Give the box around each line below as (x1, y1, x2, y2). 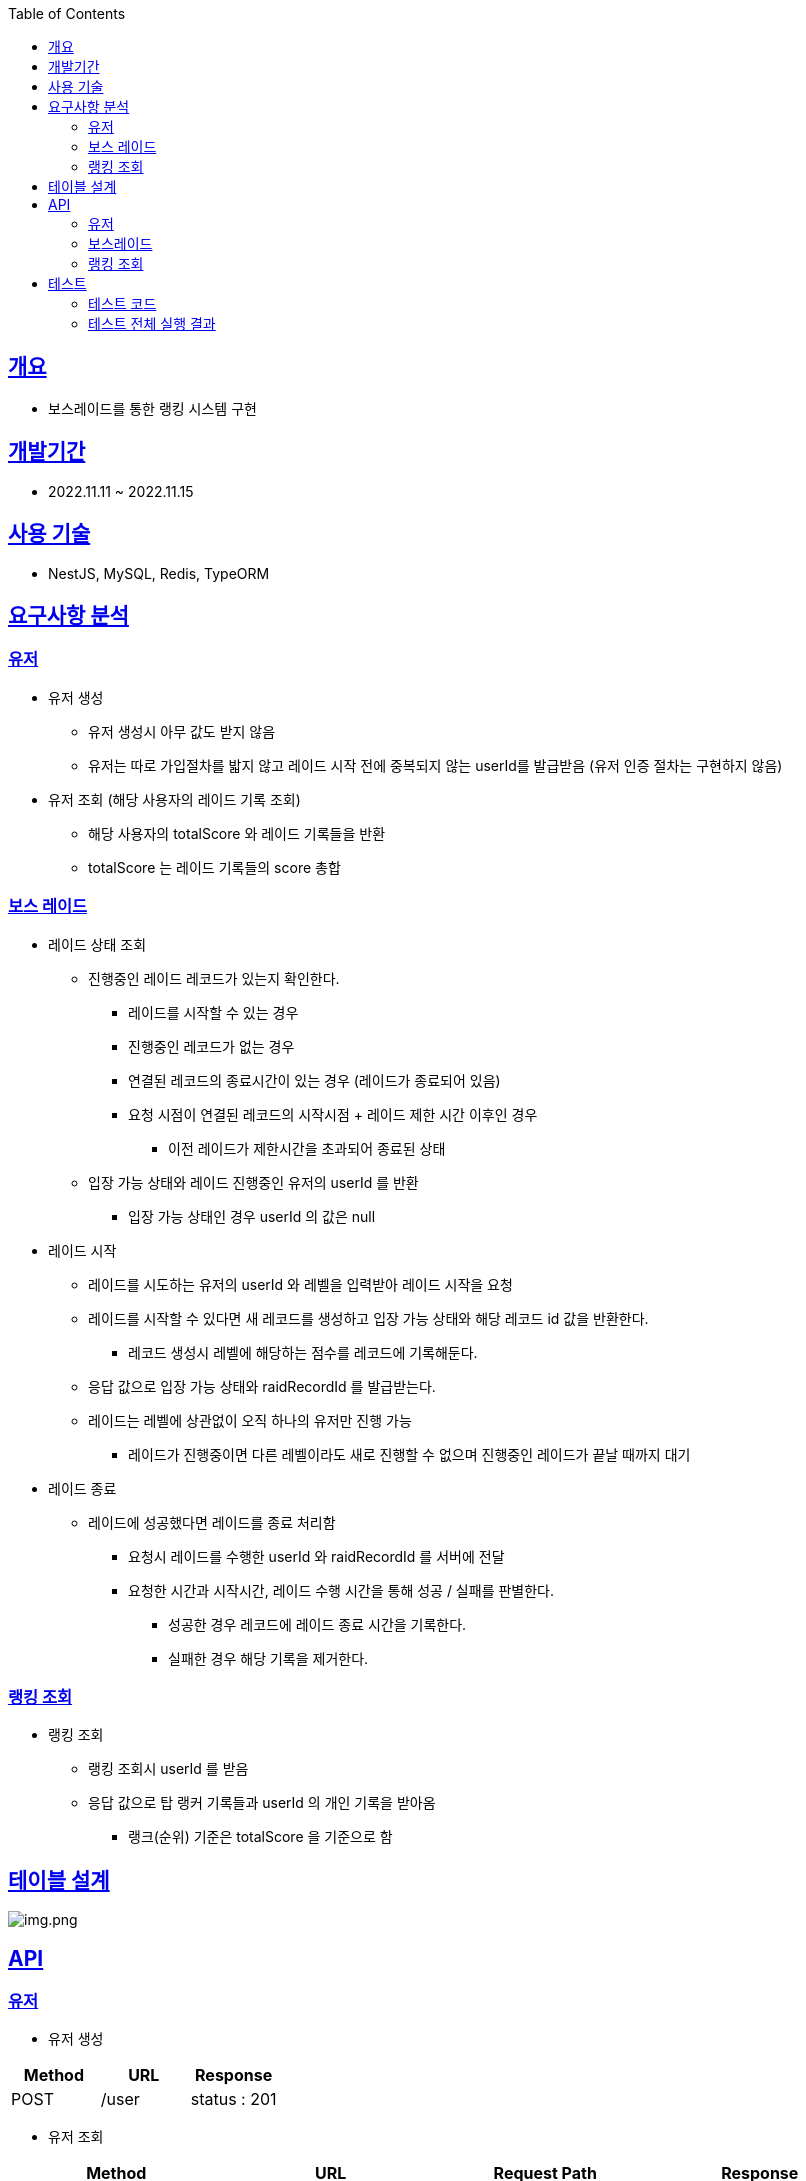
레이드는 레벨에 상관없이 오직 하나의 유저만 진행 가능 (88, 1411, 412, 1429)
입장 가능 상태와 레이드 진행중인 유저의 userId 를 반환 (88, 1173, 419, 1191)
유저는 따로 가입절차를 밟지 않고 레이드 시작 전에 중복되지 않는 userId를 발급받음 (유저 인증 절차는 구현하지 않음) (88, 756, 783, 774)
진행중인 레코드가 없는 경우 (128, 1037, 295, 1055)
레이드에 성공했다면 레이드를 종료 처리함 (88, 1513, 336, 1531)
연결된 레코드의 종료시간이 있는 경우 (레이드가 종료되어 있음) (128, 1071, 501, 1089)
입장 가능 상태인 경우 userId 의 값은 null (128, 1207, 376, 1225)
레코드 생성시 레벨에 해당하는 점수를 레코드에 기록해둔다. (128, 1343, 478, 1361)
